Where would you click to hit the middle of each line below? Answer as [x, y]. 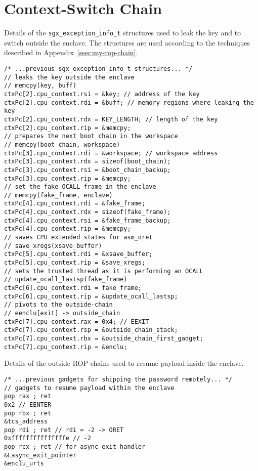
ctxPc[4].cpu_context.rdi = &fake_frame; [75, 204]
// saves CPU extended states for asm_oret [78, 238]
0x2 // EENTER [28, 404]
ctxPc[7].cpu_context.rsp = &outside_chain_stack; [91, 330]
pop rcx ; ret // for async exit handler [75, 447]
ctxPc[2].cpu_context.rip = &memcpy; [68, 128]
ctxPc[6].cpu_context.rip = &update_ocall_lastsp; [91, 296]
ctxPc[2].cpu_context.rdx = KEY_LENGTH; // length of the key [111, 119]
